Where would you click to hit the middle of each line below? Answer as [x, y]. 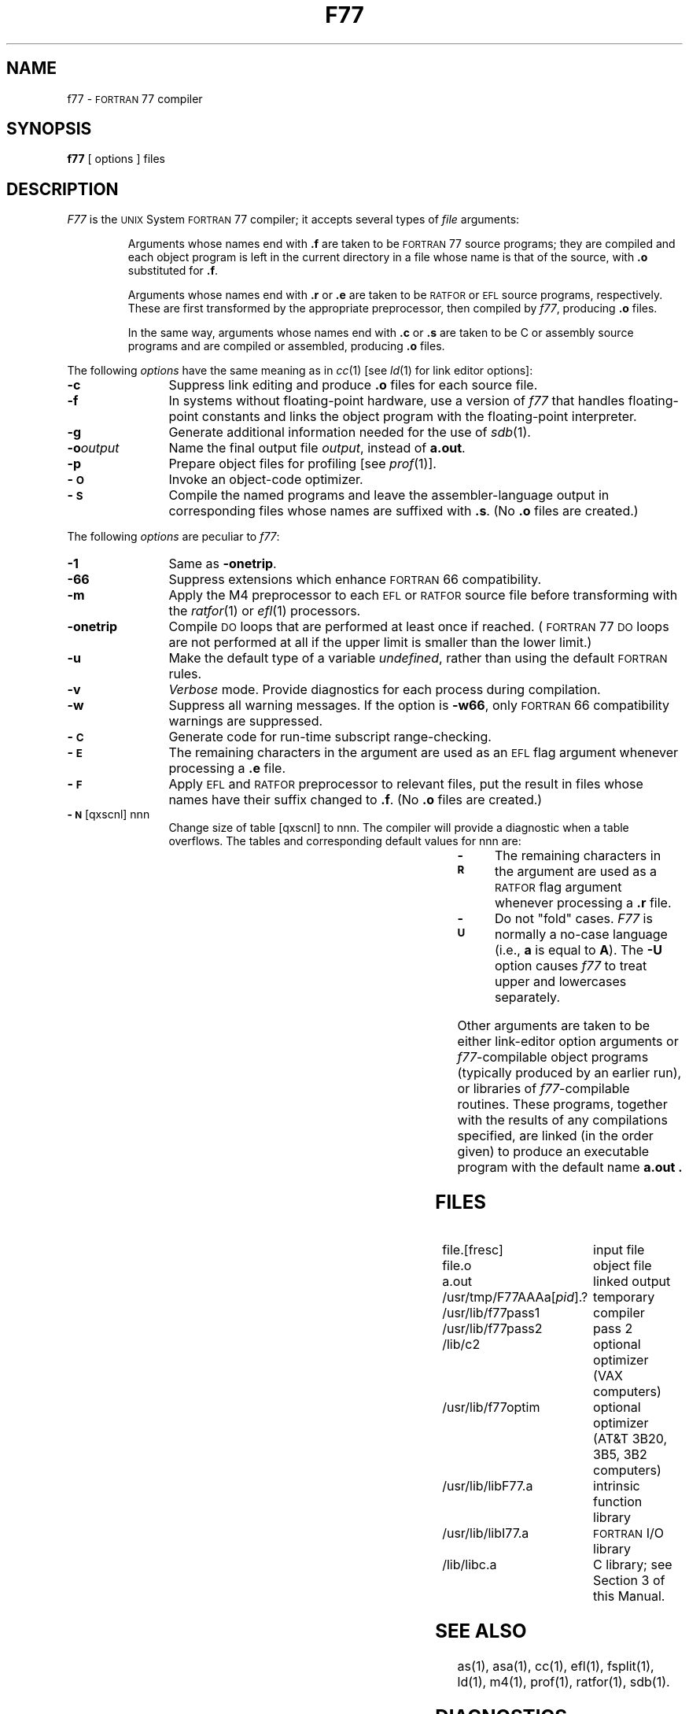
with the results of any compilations [563, 1120]
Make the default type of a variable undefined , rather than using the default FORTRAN [418, 658]
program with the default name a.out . [570, 1167]
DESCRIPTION [63, 189]
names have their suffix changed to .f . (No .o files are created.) [356, 800]
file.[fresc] [473, 1250]
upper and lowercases [561, 982]
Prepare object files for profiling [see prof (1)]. [302, 464]
